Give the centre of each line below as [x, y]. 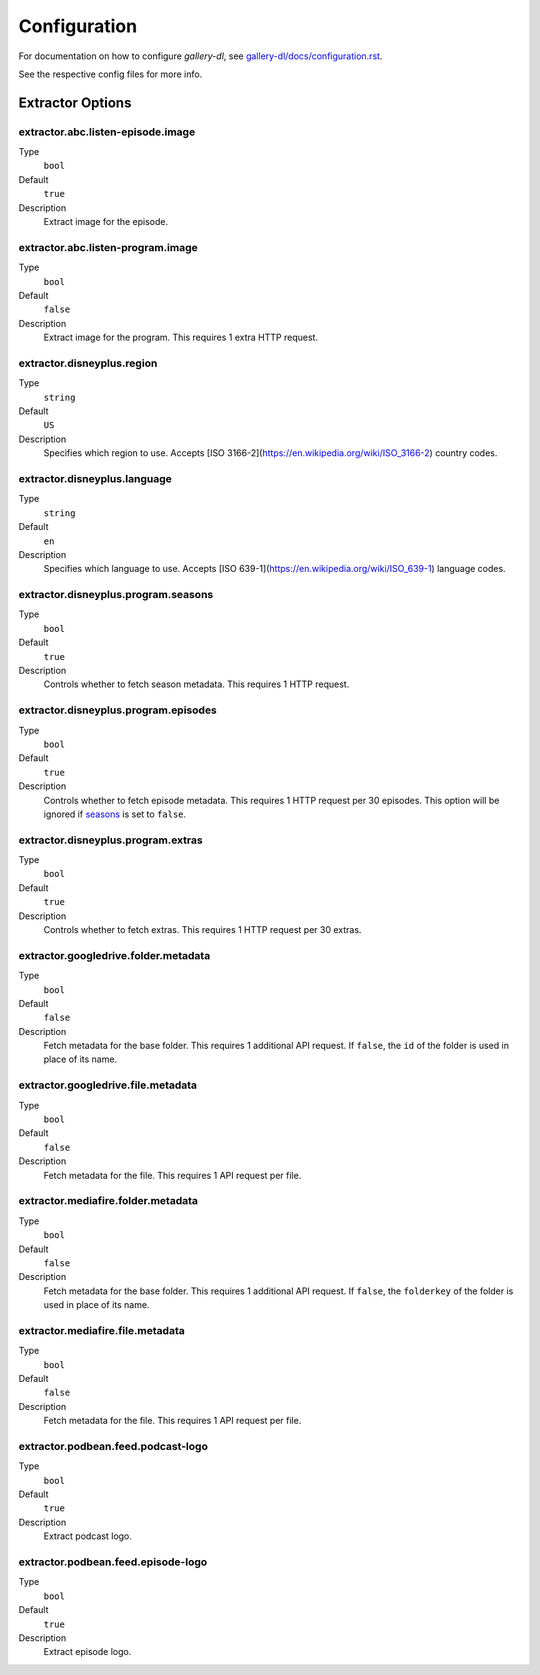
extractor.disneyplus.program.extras [111, 840]
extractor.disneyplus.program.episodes [117, 710]
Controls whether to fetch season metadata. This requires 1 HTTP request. [196, 684]
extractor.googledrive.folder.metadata [114, 955]
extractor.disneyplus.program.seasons [116, 595]
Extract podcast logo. [87, 1536]
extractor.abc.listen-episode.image [107, 132]
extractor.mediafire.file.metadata [101, 1330]
